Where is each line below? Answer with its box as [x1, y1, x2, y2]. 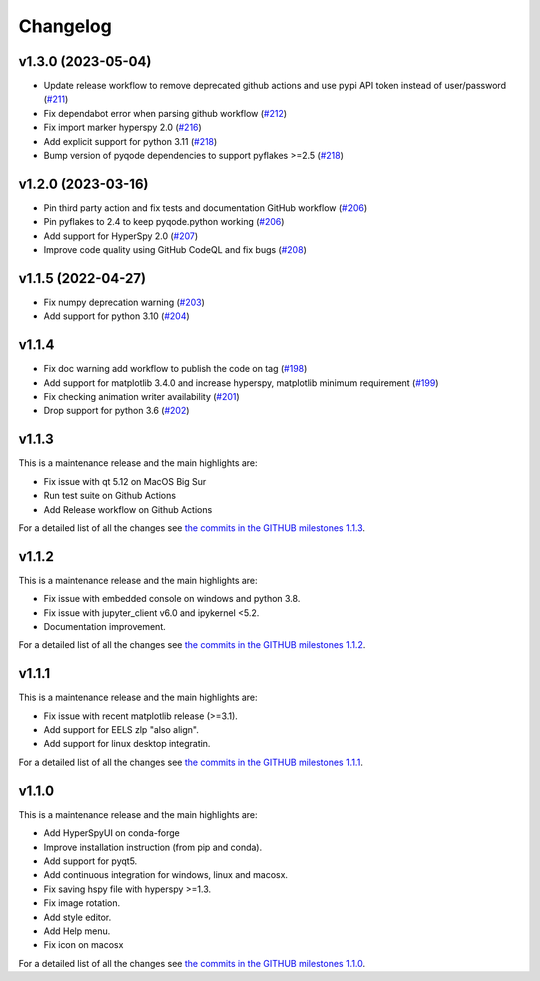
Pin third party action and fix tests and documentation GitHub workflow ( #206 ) [43, 201, 368, 214]
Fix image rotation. [43, 897, 121, 909]
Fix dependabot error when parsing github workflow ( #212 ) [43, 107, 288, 119]
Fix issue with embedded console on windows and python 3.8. [43, 593, 301, 605]
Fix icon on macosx [43, 939, 124, 951]
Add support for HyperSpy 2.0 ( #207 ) [43, 230, 199, 242]
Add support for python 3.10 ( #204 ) [43, 310, 190, 322]
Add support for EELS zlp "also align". [43, 724, 200, 736]
